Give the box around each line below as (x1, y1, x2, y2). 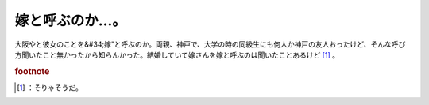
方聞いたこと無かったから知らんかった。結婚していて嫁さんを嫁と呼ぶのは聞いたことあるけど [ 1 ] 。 (14, 50, 339, 59)
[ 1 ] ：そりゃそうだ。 (17, 83, 83, 92)
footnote (14, 66, 50, 77)
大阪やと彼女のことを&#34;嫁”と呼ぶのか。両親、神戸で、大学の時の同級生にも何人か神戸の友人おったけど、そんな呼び (14, 39, 406, 49)
